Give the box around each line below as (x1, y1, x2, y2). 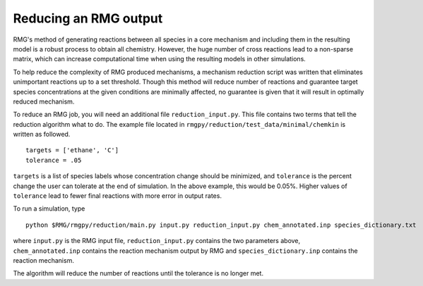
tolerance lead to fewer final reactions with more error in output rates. (13, 192, 222, 200)
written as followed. (13, 130, 71, 139)
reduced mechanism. (13, 97, 75, 106)
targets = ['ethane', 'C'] (25, 147, 119, 154)
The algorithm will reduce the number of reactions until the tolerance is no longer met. (13, 269, 264, 278)
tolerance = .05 (25, 156, 82, 164)
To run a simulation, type (13, 204, 85, 213)
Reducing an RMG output (13, 11, 163, 26)
